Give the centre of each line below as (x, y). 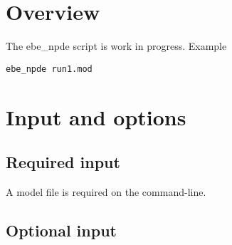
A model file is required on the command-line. (106, 191)
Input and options (96, 116)
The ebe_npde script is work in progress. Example (116, 46)
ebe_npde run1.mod (49, 69)
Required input (63, 162)
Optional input (61, 230)
